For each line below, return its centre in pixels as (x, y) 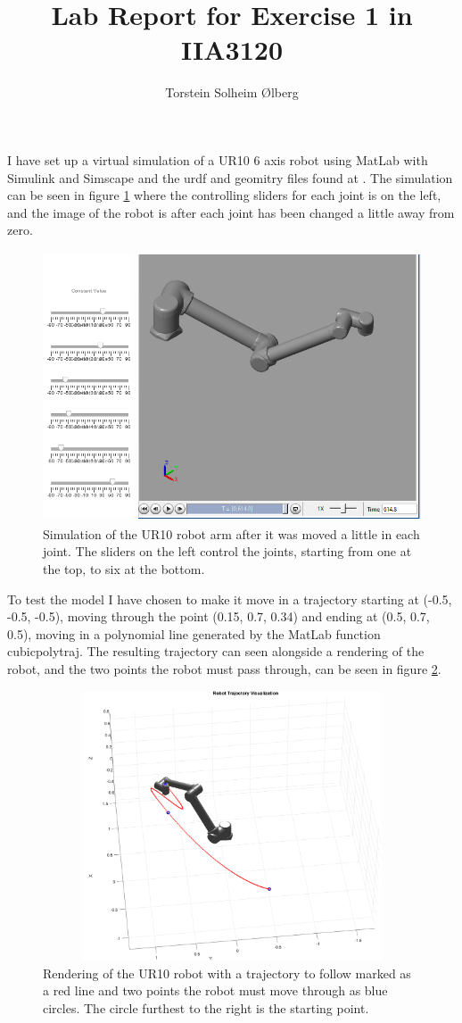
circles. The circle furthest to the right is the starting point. (206, 1007)
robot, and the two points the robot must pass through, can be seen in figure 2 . (224, 668)
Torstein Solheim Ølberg (232, 92)
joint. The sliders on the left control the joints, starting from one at (227, 551)
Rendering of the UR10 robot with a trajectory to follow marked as (227, 973)
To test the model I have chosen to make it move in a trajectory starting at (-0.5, (230, 599)
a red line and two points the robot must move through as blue (215, 990)
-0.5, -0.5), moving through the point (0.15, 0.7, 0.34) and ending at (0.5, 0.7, (219, 616)
